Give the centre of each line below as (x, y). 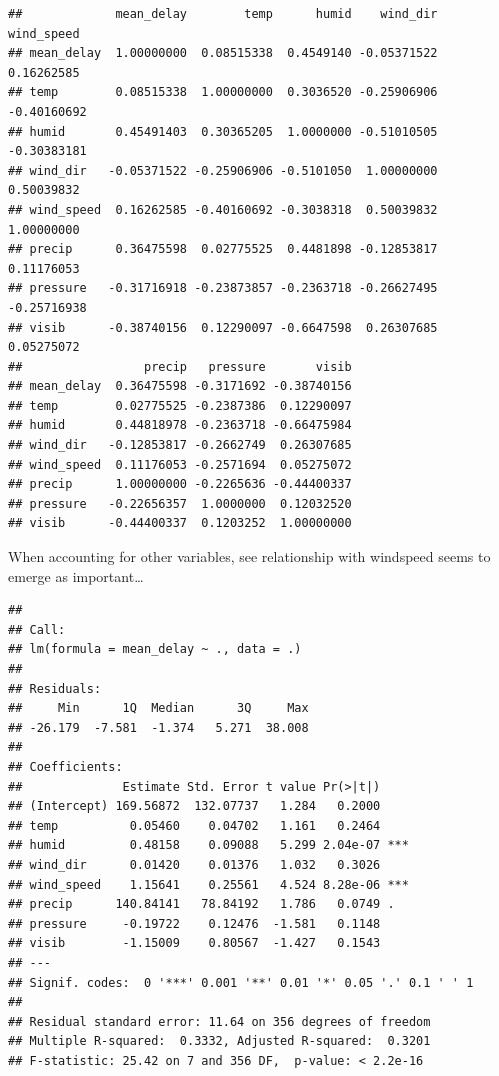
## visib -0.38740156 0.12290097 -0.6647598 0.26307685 (223, 327)
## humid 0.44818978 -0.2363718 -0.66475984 (180, 425)
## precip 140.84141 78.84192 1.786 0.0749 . (201, 904)
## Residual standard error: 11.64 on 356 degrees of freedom (219, 1021)
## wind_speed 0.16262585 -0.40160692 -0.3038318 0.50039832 (223, 209)
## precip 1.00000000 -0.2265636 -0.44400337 (180, 484)
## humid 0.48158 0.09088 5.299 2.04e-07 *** (208, 845)
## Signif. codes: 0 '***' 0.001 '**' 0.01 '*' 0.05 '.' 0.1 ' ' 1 (241, 982)
